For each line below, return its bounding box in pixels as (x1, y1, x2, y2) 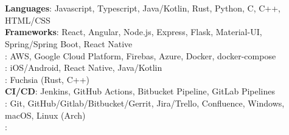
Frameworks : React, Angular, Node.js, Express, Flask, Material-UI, (5, 25, 262, 38)
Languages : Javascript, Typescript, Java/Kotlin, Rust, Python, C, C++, (5, 2, 280, 15)
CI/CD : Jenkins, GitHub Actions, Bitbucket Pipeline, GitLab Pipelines (5, 85, 276, 97)
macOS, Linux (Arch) (5, 108, 86, 121)
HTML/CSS (5, 13, 50, 26)
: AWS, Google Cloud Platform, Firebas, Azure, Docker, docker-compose (5, 49, 276, 62)
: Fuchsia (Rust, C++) (5, 73, 89, 85)
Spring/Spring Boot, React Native (5, 37, 133, 50)
